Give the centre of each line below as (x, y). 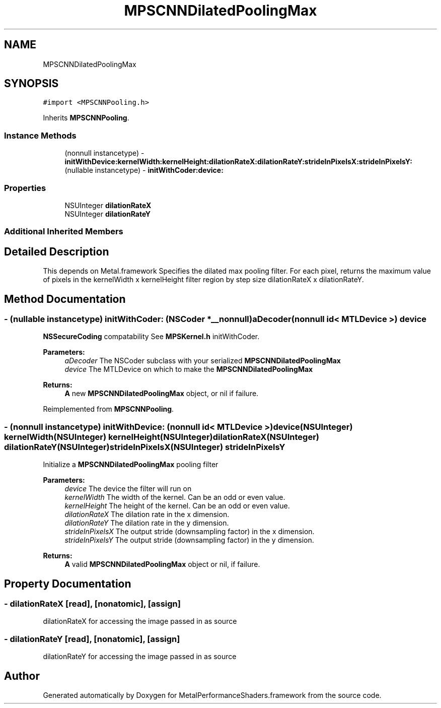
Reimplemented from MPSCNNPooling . (108, 409)
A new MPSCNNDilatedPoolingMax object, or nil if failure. (162, 394)
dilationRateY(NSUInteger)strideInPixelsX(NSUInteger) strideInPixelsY (145, 447)
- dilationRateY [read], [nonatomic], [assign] (92, 639)
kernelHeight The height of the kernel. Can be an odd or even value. (177, 506)
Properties (25, 188)
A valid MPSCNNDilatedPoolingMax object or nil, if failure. (162, 564)
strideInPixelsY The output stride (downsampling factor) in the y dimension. (189, 540)
